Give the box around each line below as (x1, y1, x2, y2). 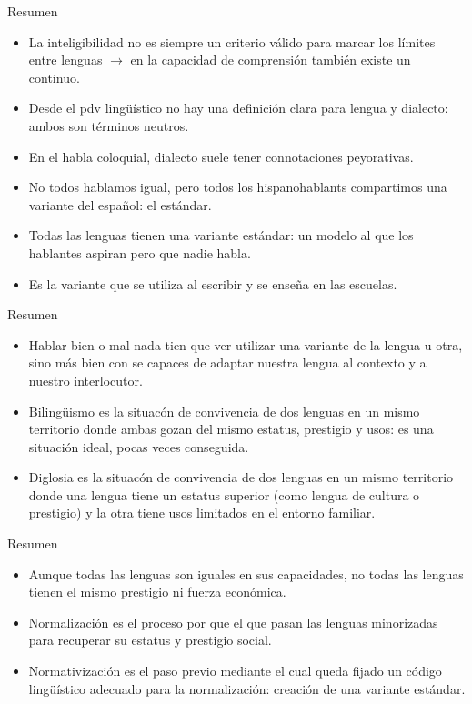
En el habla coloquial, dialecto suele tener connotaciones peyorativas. (28, 146, 414, 166)
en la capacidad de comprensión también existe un (130, 50, 411, 69)
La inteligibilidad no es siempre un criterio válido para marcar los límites (28, 32, 436, 51)
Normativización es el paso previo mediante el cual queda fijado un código (28, 661, 442, 680)
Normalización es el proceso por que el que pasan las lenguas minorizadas (28, 612, 438, 631)
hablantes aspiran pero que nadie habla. (28, 243, 251, 262)
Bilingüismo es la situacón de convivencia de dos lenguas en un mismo (28, 401, 420, 420)
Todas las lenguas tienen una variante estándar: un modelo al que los (28, 226, 414, 245)
